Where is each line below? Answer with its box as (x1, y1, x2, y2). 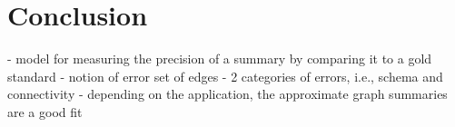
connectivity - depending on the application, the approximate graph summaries (7, 84, 448, 103)
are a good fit (7, 102, 83, 121)
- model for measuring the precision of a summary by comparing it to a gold (7, 49, 432, 68)
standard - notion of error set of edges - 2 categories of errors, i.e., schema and (7, 66, 443, 85)
